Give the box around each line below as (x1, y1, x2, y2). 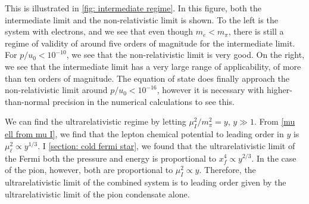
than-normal (5, 95, 50, 107)
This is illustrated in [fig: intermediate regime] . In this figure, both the (5, 2, 262, 14)
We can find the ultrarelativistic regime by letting (5, 115, 186, 128)
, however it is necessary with (157, 84, 264, 96)
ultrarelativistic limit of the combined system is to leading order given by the (5, 175, 286, 188)
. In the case (251, 152, 296, 164)
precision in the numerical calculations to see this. (52, 95, 235, 107)
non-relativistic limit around (5, 84, 108, 96)
